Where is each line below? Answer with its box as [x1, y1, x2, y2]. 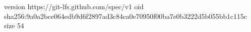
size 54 [4, 20, 24, 31]
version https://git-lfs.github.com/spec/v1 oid [4, 1, 144, 11]
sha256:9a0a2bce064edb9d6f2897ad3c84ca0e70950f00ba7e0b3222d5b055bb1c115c [4, 11, 247, 21]
